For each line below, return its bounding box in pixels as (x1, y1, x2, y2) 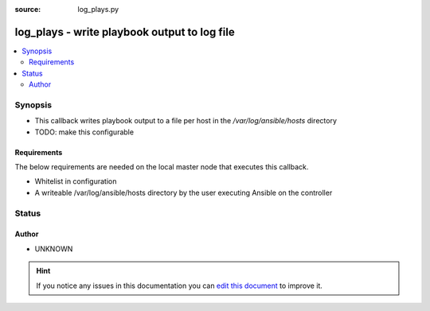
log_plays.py (77, 5, 119, 14)
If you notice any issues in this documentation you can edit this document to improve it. (36, 281, 322, 290)
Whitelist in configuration (34, 177, 117, 186)
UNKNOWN (34, 243, 73, 254)
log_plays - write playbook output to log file (14, 25, 235, 39)
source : (14, 5, 41, 14)
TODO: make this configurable (34, 127, 135, 137)
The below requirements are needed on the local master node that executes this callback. (14, 162, 309, 171)
